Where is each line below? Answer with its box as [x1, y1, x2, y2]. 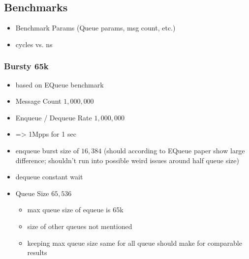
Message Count [15, 96, 62, 106]
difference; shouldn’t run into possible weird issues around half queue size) [15, 155, 239, 165]
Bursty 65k [4, 60, 49, 72]
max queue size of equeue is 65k [27, 204, 124, 215]
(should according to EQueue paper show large [103, 145, 245, 155]
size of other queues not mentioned [27, 221, 132, 231]
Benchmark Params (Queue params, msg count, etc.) [15, 23, 176, 33]
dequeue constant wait [15, 172, 83, 182]
